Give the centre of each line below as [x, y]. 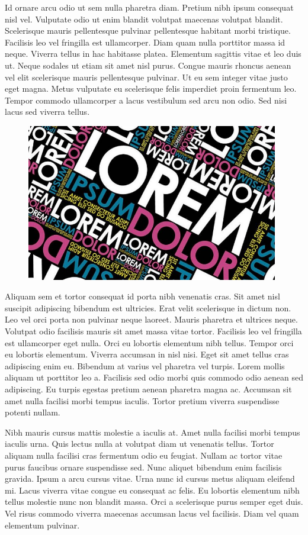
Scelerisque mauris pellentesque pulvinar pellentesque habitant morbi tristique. [148, 30]
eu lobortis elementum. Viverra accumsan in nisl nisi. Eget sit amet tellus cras [147, 354]
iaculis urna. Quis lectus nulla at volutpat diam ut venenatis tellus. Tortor [139, 444]
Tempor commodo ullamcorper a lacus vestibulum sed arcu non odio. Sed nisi [146, 100]
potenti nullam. [33, 412]
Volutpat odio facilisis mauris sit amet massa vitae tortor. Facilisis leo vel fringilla [153, 331]
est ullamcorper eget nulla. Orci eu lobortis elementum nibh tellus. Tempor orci [149, 342]
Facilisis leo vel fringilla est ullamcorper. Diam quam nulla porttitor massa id [145, 42]
